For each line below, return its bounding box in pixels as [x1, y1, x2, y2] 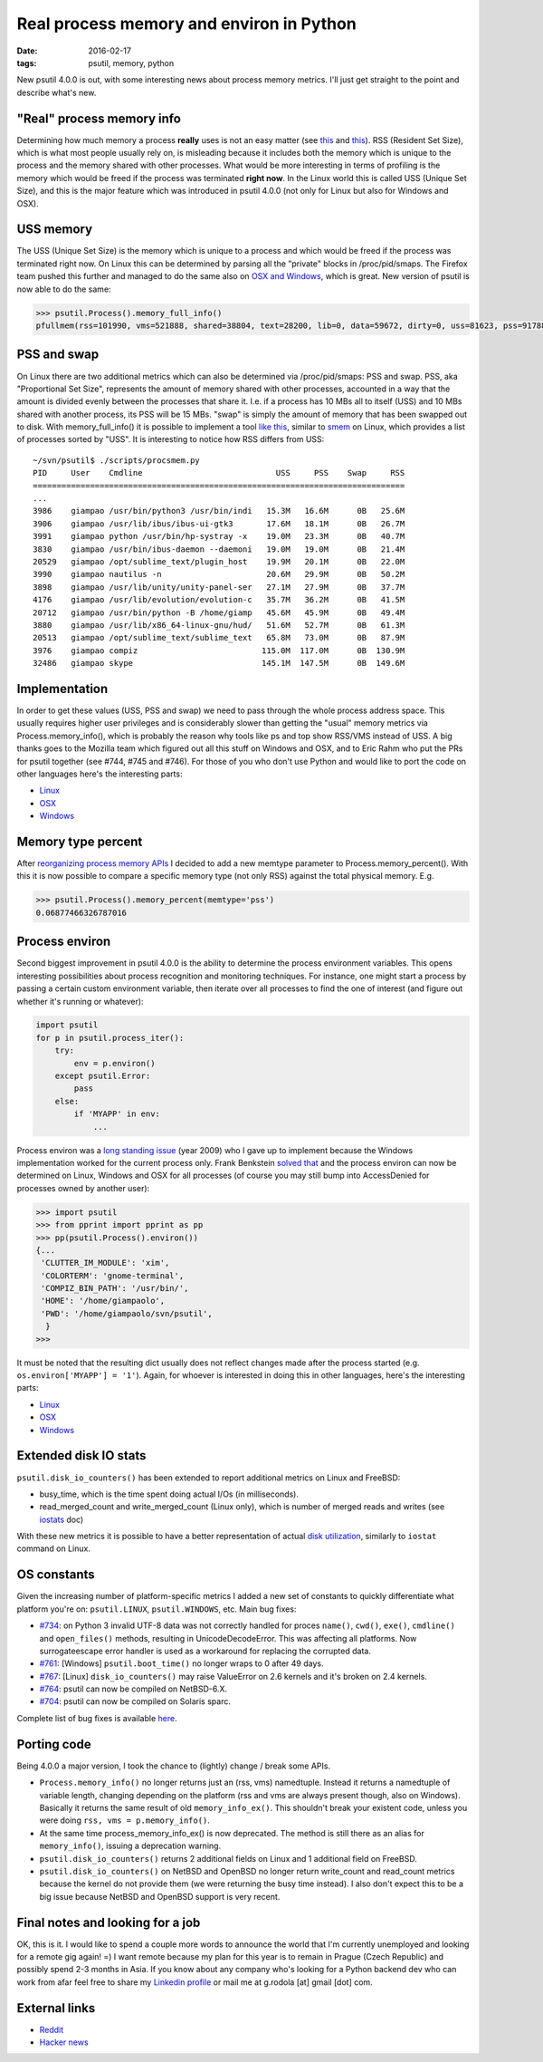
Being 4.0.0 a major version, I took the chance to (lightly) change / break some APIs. [16, 1760, 330, 1771]
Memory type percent [16, 833, 143, 849]
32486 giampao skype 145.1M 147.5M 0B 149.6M [33, 658, 405, 669]
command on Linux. [16, 1543, 90, 1554]
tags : [16, 57, 37, 68]
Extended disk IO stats [16, 1448, 147, 1463]
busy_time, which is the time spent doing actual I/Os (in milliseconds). [39, 1489, 299, 1499]
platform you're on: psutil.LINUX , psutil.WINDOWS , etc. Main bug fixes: [16, 1604, 297, 1614]
